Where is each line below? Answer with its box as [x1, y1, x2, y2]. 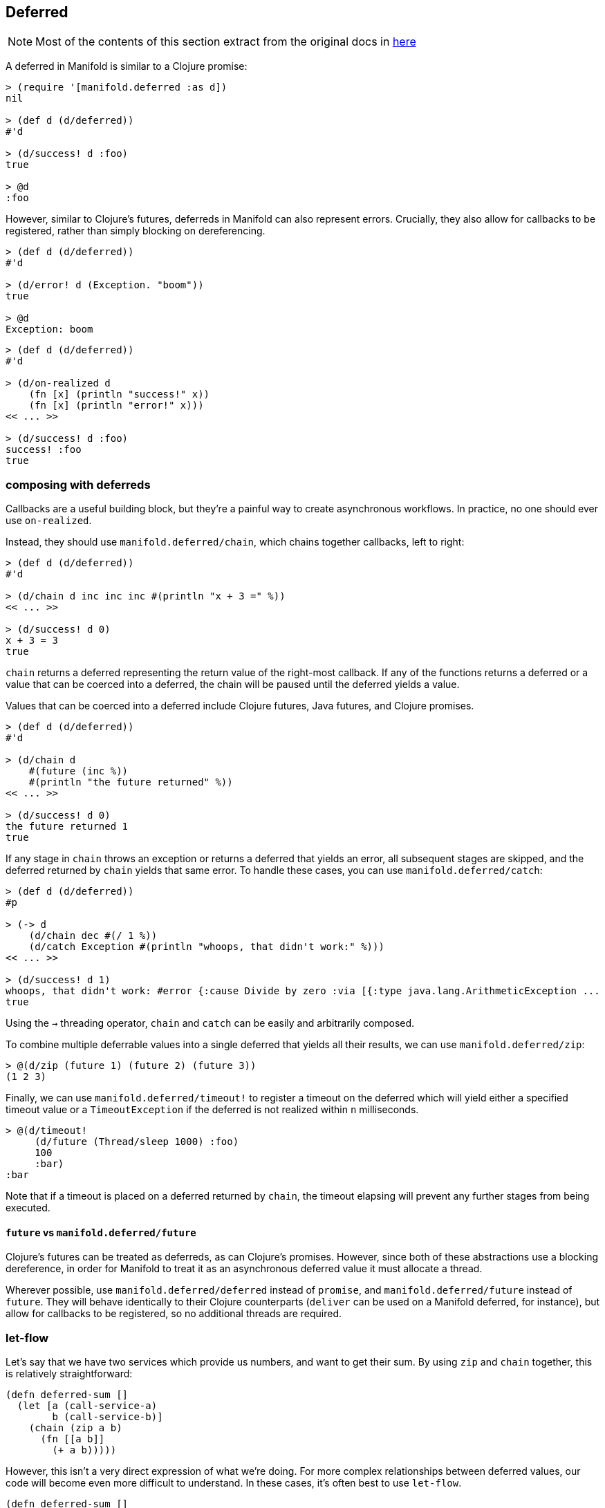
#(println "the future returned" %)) [28, 776, 233, 788]
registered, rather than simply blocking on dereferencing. [6, 225, 266, 237]
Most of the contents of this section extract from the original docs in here [35, 35, 416, 49]
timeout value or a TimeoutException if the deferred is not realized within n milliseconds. [6, 1104, 419, 1116]
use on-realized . [6, 514, 92, 527]
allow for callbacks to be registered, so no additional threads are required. [6, 1307, 342, 1320]
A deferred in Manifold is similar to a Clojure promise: [6, 60, 248, 73]
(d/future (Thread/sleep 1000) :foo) [35, 1136, 239, 1148]
